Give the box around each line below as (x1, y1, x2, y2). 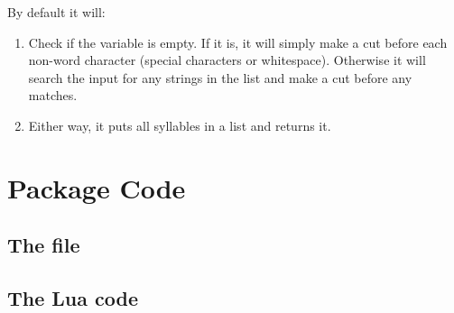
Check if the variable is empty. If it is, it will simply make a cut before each (28, 32, 448, 51)
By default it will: (7, 3, 106, 21)
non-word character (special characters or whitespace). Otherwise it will (28, 51, 426, 69)
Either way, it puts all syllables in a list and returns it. (28, 115, 331, 134)
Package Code (7, 169, 186, 206)
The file (7, 231, 80, 259)
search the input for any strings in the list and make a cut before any (28, 68, 412, 87)
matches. (28, 86, 78, 105)
